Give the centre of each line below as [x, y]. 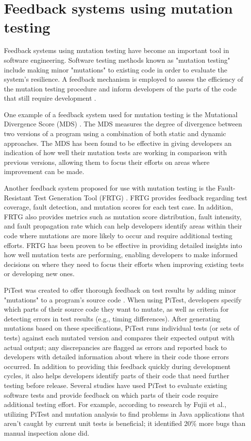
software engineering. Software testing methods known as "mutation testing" [117, 60]
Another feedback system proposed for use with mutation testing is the [110, 188]
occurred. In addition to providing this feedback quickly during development [117, 366]
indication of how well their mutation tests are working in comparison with [116, 152]
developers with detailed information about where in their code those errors [117, 357]
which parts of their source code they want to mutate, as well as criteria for [116, 309]
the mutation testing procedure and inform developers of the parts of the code [120, 88]
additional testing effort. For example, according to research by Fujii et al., [115, 404]
